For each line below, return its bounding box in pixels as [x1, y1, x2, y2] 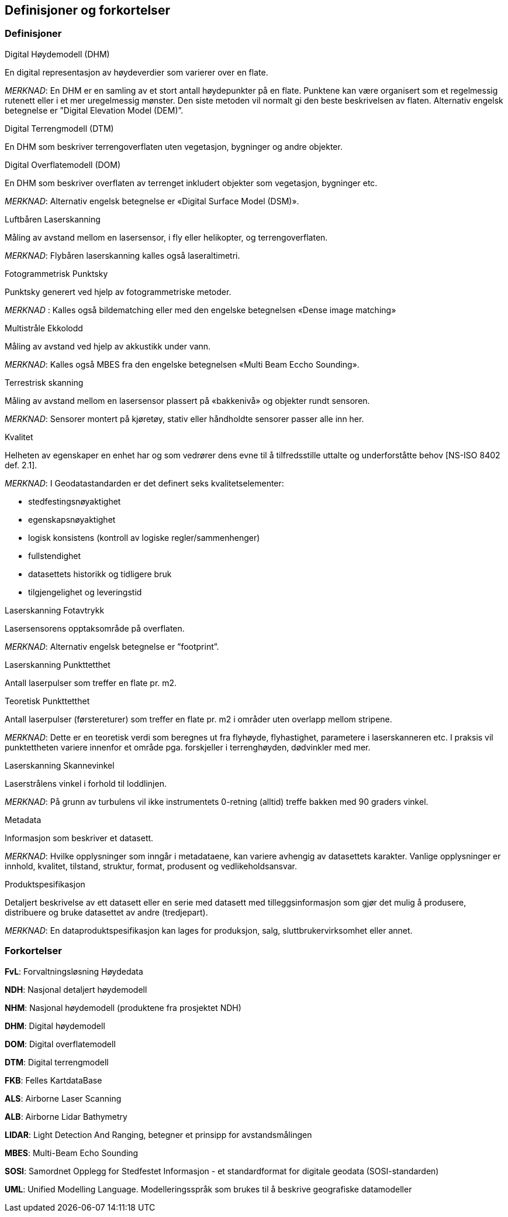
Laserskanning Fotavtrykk [5, 605, 105, 615]
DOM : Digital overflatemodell [5, 1038, 116, 1049]
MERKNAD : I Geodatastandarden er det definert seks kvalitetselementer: [5, 478, 284, 488]
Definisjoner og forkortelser [5, 3, 170, 18]
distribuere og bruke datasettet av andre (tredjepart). [5, 907, 208, 917]
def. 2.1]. [5, 460, 37, 470]
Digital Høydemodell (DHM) [5, 49, 110, 59]
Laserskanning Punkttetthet [5, 659, 110, 670]
